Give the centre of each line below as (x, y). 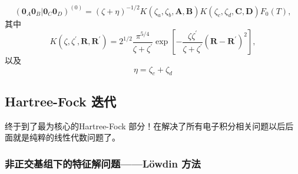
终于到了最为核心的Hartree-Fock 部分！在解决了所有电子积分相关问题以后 (145, 126)
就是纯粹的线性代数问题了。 (66, 137)
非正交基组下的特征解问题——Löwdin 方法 (103, 163)
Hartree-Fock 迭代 (60, 101)
